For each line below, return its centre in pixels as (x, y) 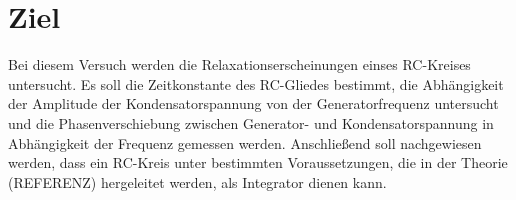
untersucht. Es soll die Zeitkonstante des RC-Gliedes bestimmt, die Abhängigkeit (256, 83)
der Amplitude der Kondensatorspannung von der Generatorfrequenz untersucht (253, 103)
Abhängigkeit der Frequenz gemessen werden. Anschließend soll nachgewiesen (245, 142)
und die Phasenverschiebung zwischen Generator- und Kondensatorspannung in (251, 122)
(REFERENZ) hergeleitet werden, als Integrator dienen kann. (197, 181)
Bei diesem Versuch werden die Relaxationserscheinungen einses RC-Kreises (239, 64)
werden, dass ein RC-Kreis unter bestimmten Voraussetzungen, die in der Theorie (258, 162)
